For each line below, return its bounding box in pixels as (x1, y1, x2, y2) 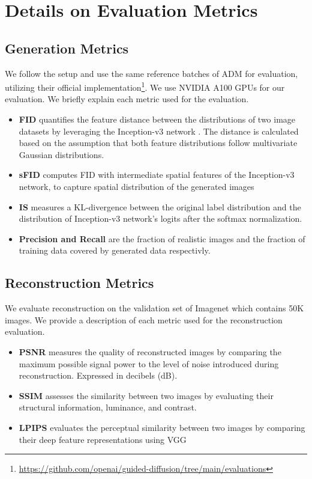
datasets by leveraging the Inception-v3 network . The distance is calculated (19, 124, 299, 137)
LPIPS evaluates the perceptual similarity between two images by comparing (19, 421, 305, 433)
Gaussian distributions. (19, 148, 104, 160)
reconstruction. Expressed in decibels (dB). (19, 369, 178, 382)
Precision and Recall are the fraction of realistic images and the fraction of (19, 232, 305, 245)
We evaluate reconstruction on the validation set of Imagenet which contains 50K (5, 302, 304, 314)
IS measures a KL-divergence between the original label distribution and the (19, 200, 301, 213)
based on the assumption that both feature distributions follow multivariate (19, 136, 298, 149)
